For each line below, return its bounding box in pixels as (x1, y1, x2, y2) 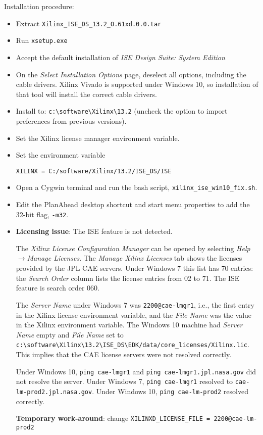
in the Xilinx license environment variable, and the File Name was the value (16, 309, 252, 320)
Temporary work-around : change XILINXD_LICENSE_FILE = (16, 413, 211, 423)
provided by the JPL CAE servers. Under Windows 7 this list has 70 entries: (16, 263, 253, 273)
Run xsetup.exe (16, 35, 68, 45)
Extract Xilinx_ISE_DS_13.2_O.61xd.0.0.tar (16, 18, 162, 28)
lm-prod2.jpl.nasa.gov (16, 388, 92, 396)
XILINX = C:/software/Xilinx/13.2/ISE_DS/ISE (16, 167, 172, 175)
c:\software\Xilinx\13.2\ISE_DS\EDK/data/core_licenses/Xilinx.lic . (16, 339, 249, 350)
